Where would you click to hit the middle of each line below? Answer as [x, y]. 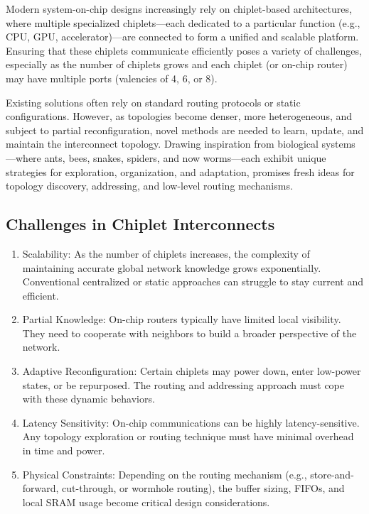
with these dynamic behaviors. [89, 399]
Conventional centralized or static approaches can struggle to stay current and [193, 281]
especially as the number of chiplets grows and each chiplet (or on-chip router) [177, 64]
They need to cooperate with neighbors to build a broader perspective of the [189, 333]
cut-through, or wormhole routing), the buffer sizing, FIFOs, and [203, 488]
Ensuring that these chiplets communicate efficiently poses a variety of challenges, [184, 50]
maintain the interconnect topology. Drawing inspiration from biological [162, 144]
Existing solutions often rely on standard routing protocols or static [153, 102]
